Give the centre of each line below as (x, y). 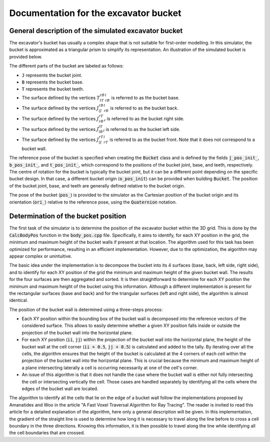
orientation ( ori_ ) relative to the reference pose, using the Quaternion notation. (93, 202)
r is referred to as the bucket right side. (144, 119)
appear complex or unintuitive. (41, 256)
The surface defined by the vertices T (61, 97)
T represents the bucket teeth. (53, 89)
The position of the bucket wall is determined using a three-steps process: (86, 309)
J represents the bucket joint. (52, 75)
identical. (19, 300)
